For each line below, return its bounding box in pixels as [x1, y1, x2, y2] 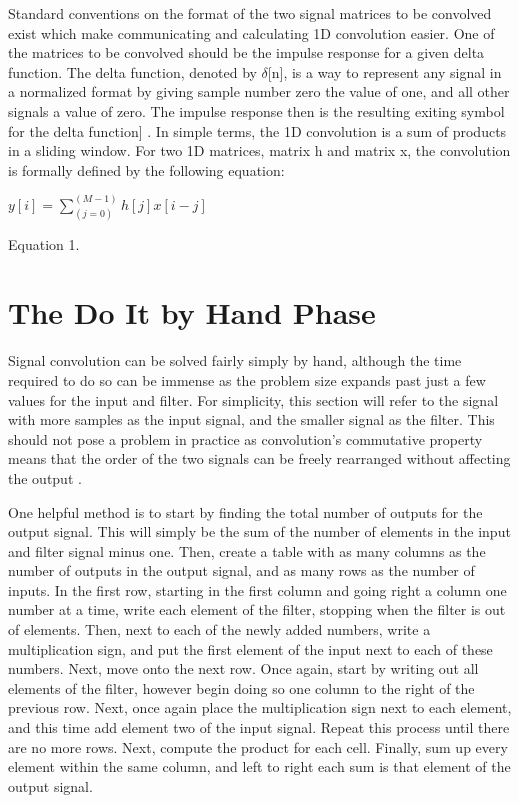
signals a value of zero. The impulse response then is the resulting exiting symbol [8, 100, 505, 121]
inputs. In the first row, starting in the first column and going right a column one [8, 579, 507, 600]
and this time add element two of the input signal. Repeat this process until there [8, 717, 510, 738]
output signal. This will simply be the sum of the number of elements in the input [8, 521, 511, 542]
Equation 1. [8, 233, 80, 254]
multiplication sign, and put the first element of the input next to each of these [8, 638, 493, 659]
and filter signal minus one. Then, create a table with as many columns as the [8, 540, 486, 561]
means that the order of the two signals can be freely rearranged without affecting [8, 448, 511, 469]
